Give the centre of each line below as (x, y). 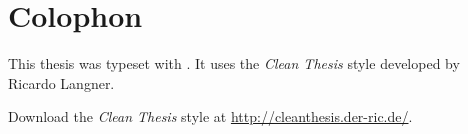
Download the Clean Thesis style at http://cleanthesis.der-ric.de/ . (210, 116)
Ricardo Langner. (61, 82)
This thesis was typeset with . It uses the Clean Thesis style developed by (234, 63)
